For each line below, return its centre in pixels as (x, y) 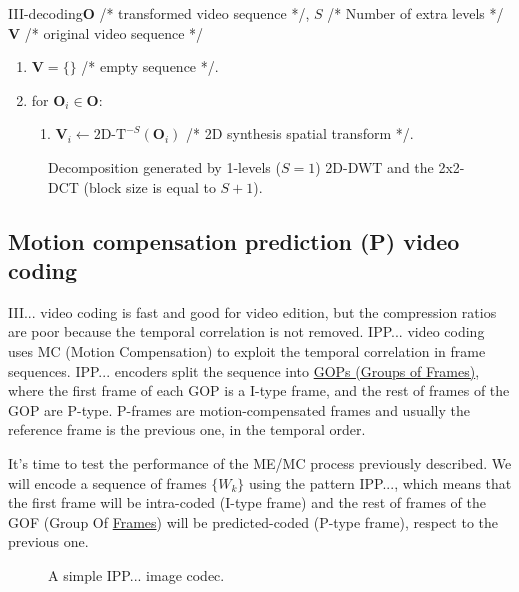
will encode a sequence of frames (107, 482)
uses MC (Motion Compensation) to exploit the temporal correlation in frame (247, 350)
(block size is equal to (149, 186)
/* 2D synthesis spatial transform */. (299, 133)
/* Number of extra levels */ (415, 13)
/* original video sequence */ (114, 32)
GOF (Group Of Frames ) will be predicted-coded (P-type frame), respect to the (253, 521)
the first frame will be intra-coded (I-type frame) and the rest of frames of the (247, 502)
